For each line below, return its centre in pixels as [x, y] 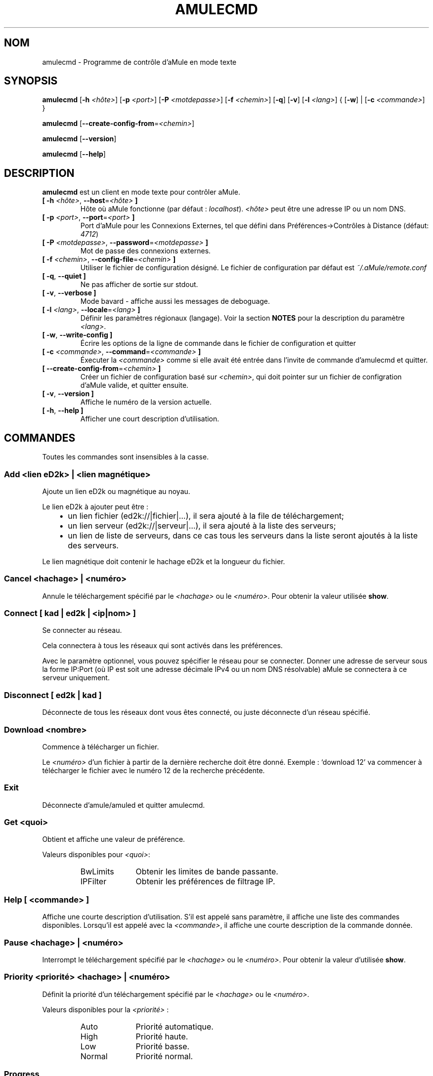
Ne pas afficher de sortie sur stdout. [139, 285]
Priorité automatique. [174, 1026]
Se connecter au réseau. [82, 630]
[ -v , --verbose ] [69, 293]
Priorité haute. [162, 1036]
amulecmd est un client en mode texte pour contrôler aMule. [141, 192]
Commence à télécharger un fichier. [101, 746]
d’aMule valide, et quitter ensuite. [134, 385]
